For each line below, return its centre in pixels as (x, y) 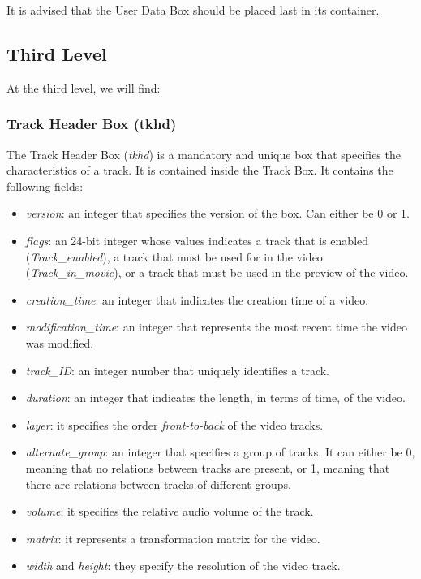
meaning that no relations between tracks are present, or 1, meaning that (208, 467)
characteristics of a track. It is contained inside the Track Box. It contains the (200, 170)
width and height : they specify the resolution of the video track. (183, 566)
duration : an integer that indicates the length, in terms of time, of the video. (215, 398)
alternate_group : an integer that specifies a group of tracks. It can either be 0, (220, 452)
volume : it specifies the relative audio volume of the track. (170, 511)
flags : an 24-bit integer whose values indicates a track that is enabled (197, 240)
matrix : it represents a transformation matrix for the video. (173, 538)
